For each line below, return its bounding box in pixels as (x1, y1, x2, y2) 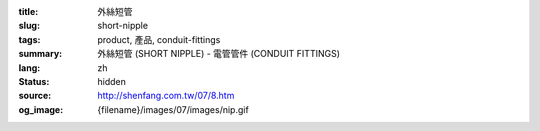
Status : (18, 75, 50, 87)
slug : (18, 20, 40, 32)
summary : (18, 48, 63, 60)
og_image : (18, 103, 64, 115)
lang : (18, 61, 41, 74)
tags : (18, 33, 41, 45)
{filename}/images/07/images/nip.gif (97, 103, 249, 115)
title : (18, 6, 39, 17)
